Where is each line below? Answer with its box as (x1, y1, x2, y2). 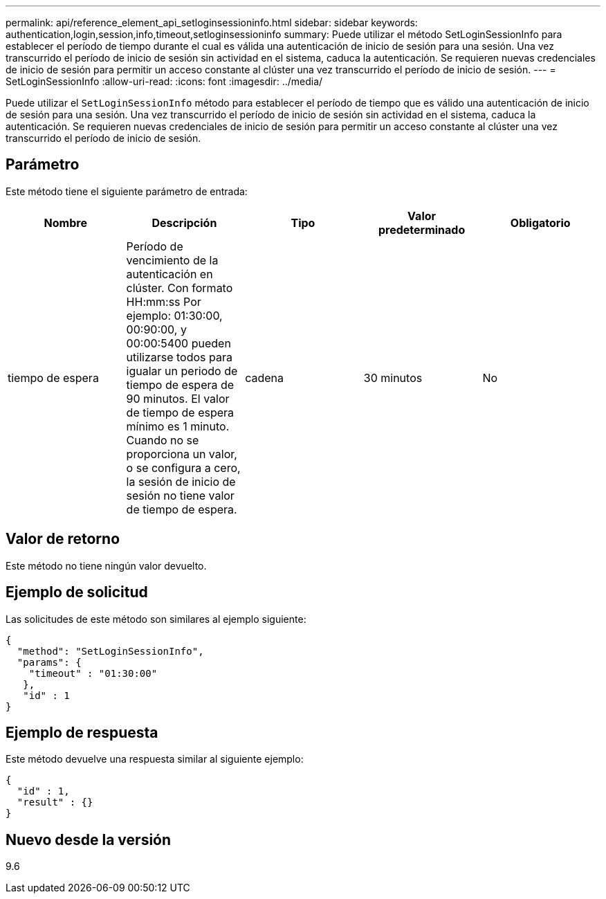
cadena (245, 370, 284, 385)
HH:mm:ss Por (126, 294, 201, 309)
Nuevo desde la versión (6, 830, 172, 848)
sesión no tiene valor (126, 488, 235, 502)
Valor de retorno (6, 530, 120, 548)
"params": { (17, 656, 82, 668)
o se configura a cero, (126, 460, 241, 475)
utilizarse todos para (126, 349, 232, 364)
